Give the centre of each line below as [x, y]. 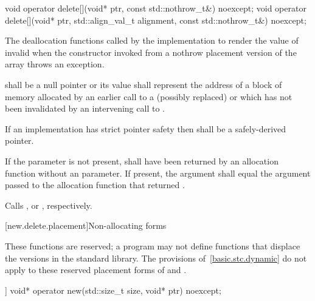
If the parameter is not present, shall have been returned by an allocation [142, 161]
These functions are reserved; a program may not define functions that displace [153, 245]
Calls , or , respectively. [49, 205]
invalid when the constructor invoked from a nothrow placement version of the [151, 52]
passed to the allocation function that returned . [95, 185]
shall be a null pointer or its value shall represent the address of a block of [144, 84]
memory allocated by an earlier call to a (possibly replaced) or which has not [149, 96]
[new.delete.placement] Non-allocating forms [86, 225]
